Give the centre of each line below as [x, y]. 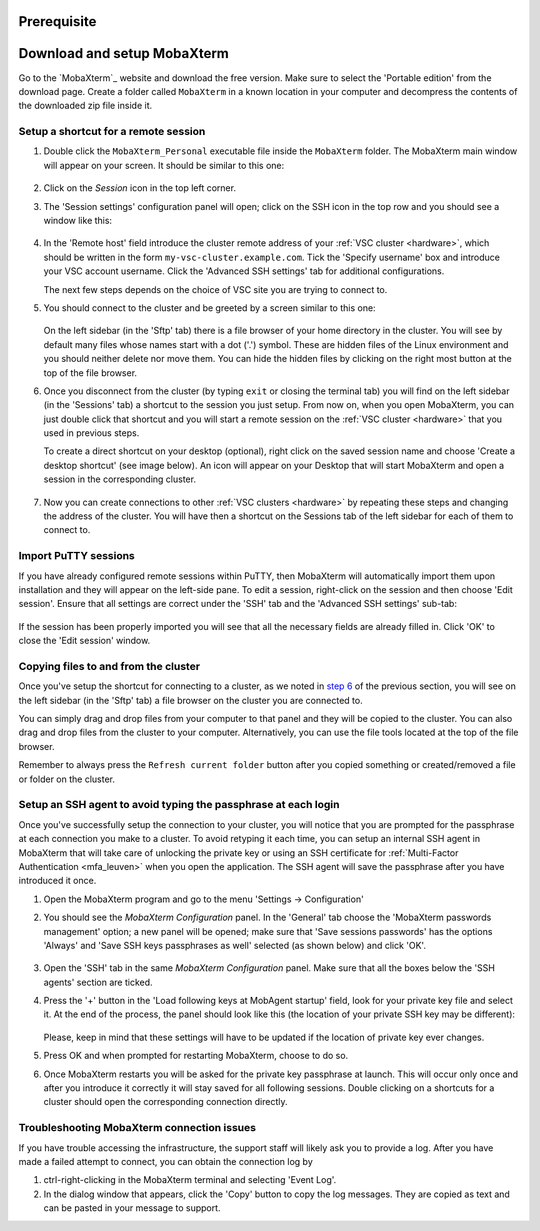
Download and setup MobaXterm [124, 53]
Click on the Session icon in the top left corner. [140, 188]
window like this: [78, 221]
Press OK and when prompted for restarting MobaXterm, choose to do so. [196, 1056]
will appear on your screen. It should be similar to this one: [164, 165]
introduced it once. [57, 881]
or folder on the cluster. [66, 779]
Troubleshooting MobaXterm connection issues [137, 1128]
